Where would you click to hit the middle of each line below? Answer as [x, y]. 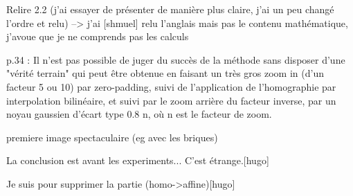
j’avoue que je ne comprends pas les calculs [98, 36]
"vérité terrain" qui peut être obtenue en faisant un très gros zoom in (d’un [165, 73]
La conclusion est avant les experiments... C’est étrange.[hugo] [138, 160]
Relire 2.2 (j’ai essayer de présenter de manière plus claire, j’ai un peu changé [170, 9]
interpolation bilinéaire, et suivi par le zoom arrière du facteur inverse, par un [171, 100]
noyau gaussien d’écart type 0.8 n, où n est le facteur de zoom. [139, 114]
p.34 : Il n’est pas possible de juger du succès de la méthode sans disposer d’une [176, 59]
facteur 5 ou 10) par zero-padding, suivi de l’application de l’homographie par [171, 86]
